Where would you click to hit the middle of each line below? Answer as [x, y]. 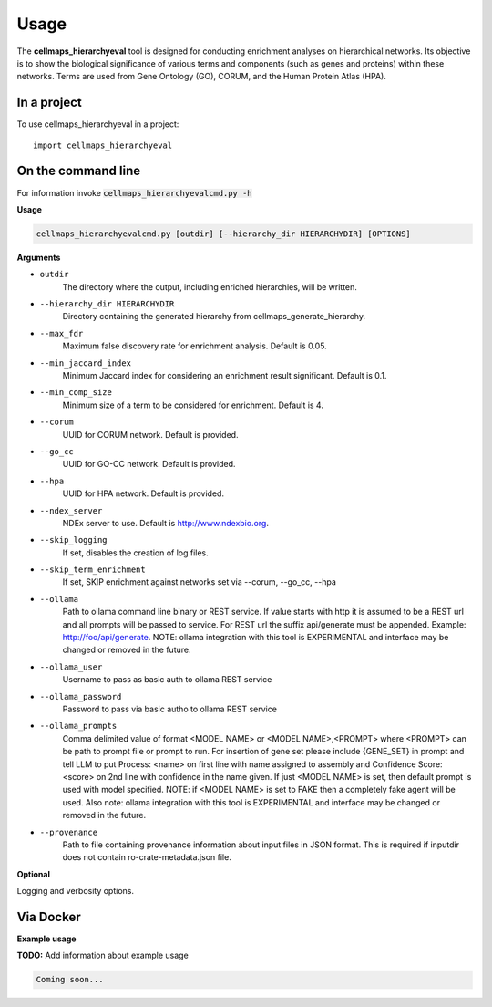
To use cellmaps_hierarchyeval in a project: [98, 124]
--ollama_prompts [78, 726]
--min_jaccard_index [86, 363]
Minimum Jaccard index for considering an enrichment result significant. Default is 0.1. [225, 376]
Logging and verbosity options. [75, 891]
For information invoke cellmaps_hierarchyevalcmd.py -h [134, 192]
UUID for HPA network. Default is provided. [143, 493]
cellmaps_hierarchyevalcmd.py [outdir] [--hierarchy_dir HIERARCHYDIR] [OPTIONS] [224, 234]
